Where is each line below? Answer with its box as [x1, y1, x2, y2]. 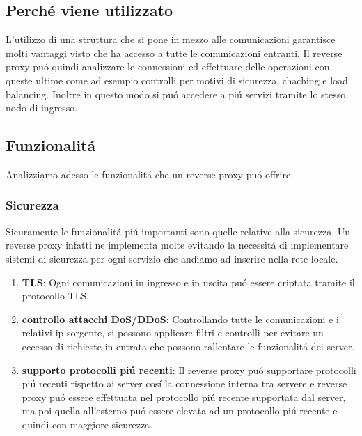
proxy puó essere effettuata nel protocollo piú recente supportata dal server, [22, 389, 346, 404]
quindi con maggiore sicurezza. [22, 416, 153, 431]
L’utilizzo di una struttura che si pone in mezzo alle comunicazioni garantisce [6, 32, 336, 47]
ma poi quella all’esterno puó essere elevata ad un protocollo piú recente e [22, 403, 338, 418]
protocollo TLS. [22, 288, 90, 303]
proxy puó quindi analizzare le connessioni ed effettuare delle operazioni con [6, 59, 330, 74]
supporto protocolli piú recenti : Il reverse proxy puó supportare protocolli [22, 362, 356, 377]
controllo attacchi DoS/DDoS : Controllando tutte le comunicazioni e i [22, 311, 339, 326]
